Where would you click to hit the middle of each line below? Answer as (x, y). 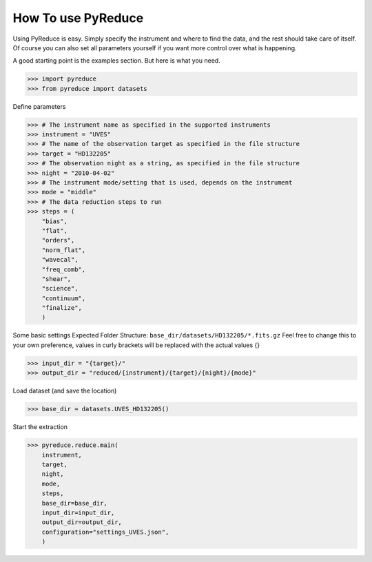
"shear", (56, 279)
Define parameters (39, 106)
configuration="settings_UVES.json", (105, 532)
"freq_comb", (64, 269)
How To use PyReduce (78, 18)
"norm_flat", (64, 250)
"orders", (58, 240)
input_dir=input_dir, (78, 512)
